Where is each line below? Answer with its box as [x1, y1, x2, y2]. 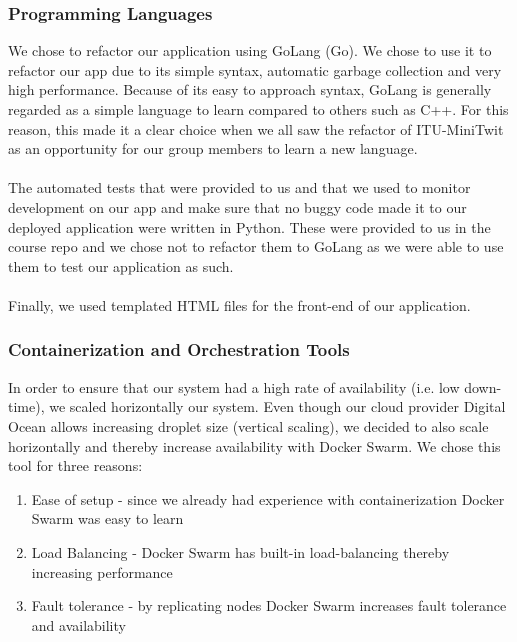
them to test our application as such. [8, 255, 234, 276]
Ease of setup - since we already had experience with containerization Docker [31, 488, 505, 509]
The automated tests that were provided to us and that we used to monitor [8, 177, 471, 198]
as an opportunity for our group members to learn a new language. [8, 138, 418, 159]
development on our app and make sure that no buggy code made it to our [8, 196, 467, 217]
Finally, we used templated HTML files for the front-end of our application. [8, 294, 471, 315]
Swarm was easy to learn [31, 508, 184, 529]
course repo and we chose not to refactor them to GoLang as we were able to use [8, 236, 504, 257]
